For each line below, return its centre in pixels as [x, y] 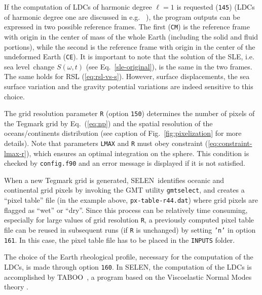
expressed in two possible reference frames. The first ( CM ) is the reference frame [127, 27]
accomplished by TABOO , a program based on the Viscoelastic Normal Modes [128, 276]
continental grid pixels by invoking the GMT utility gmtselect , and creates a [124, 190]
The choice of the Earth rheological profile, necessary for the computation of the [129, 257]
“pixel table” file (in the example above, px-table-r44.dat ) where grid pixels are [131, 200]
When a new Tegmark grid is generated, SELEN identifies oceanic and [114, 180]
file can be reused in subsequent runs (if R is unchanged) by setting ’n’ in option [130, 230]
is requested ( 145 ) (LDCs [216, 7]
